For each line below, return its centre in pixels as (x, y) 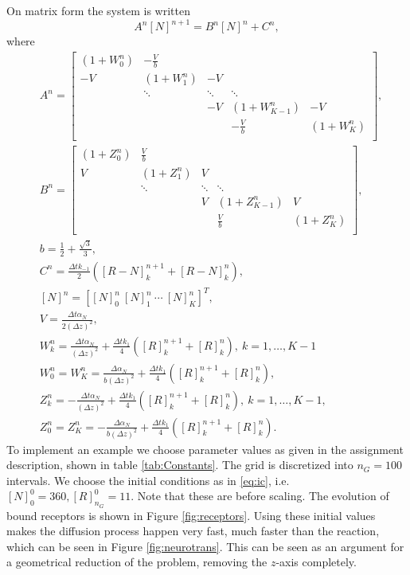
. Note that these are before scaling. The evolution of (260, 496)
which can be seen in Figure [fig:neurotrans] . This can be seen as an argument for (205, 546)
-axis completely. (316, 562)
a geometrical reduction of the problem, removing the (137, 562)
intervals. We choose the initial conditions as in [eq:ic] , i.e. (148, 480)
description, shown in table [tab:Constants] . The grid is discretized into (180, 465)
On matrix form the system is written (98, 10)
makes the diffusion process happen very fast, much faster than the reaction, (193, 531)
